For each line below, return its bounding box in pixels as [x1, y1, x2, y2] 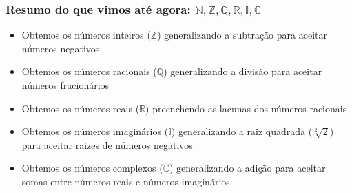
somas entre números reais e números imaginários [21, 174, 230, 188]
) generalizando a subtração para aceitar [157, 28, 327, 42]
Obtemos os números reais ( [21, 101, 140, 115]
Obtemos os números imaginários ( [21, 124, 169, 139]
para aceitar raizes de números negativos [21, 137, 193, 152]
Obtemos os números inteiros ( [21, 28, 151, 42]
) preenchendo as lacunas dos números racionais [145, 101, 347, 115]
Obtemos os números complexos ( [21, 161, 163, 175]
